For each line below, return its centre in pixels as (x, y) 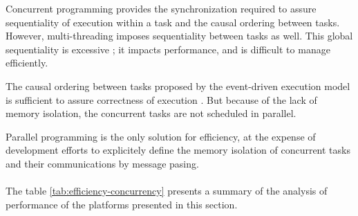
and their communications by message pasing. (102, 163)
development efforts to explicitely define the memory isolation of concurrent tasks (178, 150)
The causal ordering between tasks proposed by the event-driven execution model (178, 85)
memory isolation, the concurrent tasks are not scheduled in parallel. (151, 113)
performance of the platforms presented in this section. (122, 204)
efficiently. (27, 63)
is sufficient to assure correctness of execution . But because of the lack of (161, 99)
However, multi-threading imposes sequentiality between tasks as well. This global (179, 36)
